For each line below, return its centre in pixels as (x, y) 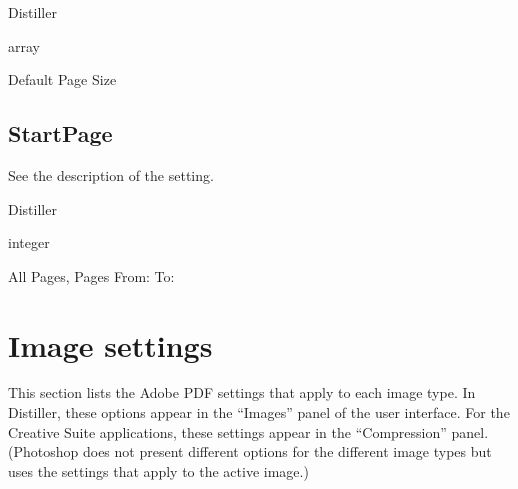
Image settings (110, 344)
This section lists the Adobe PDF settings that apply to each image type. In (242, 392)
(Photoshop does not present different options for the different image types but (250, 451)
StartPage (60, 133)
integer (29, 242)
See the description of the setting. (111, 174)
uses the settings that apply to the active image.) (158, 470)
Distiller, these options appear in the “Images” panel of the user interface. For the (259, 412)
